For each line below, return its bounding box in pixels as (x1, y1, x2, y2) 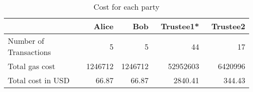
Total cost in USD (8, 74, 70, 86)
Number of (8, 35, 44, 46)
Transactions (8, 46, 51, 57)
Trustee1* (161, 20, 199, 32)
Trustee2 (211, 20, 245, 32)
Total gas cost (8, 60, 55, 72)
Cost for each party (93, 1, 160, 12)
